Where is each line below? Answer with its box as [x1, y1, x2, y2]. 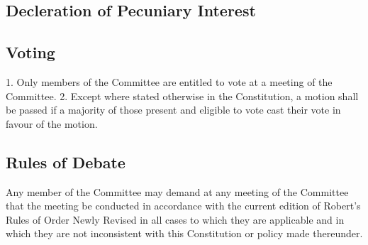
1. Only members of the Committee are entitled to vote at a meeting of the [6, 74, 333, 89]
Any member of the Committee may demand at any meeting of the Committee [6, 184, 349, 199]
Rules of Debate [6, 151, 126, 173]
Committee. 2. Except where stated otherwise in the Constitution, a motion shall [6, 88, 359, 103]
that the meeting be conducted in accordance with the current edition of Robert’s [6, 198, 361, 213]
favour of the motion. [6, 116, 98, 131]
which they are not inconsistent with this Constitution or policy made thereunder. [6, 226, 363, 241]
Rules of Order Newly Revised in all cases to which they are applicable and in [6, 212, 345, 227]
